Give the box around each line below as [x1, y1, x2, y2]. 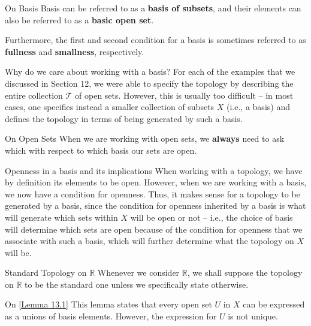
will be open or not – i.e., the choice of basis [130, 211, 293, 223]
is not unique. [228, 310, 278, 322]
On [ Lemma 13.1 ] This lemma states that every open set [5, 298, 212, 310]
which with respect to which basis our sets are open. [5, 144, 197, 156]
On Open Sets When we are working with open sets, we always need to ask [5, 132, 285, 145]
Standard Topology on [5, 266, 87, 279]
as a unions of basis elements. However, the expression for [5, 310, 217, 322]
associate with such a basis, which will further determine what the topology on [5, 234, 294, 247]
